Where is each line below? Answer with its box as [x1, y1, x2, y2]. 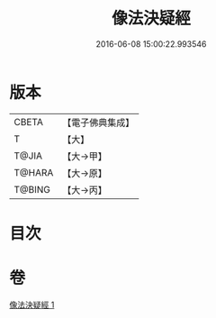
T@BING [13, 183, 51, 195]
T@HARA [13, 166, 54, 178]
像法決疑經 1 [9, 299, 55, 310]
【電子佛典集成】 [62, 116, 135, 129]
